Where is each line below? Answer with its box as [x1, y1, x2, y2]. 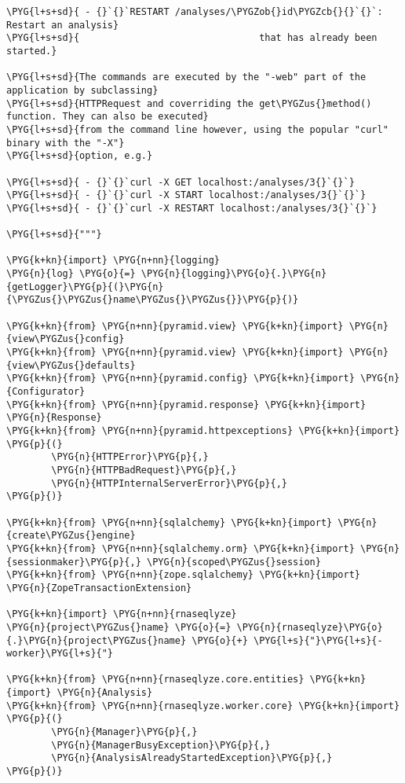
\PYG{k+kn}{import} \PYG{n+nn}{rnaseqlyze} [6, 608, 237, 620]
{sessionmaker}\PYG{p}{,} [6, 556, 141, 568]
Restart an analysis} [6, 19, 119, 31]
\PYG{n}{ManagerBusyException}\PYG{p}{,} [51, 739, 271, 751]
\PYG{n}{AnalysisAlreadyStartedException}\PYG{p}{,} [51, 752, 333, 764]
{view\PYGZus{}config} [6, 333, 125, 345]
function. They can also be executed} [6, 111, 209, 123]
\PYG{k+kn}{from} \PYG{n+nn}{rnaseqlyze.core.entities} [6, 674, 305, 686]
